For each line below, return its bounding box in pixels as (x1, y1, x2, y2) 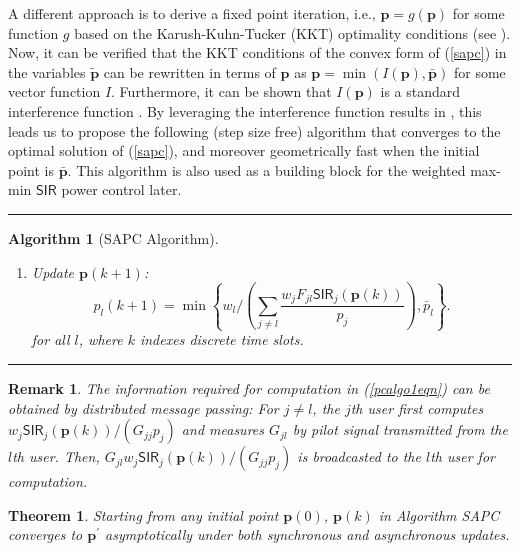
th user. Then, (12, 446, 100, 467)
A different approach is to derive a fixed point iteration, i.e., (8, 3, 376, 23)
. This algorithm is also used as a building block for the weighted (67, 159, 466, 180)
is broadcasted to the (297, 446, 421, 467)
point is (8, 159, 54, 180)
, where (78, 329, 123, 350)
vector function (8, 81, 101, 102)
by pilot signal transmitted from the (292, 419, 508, 440)
